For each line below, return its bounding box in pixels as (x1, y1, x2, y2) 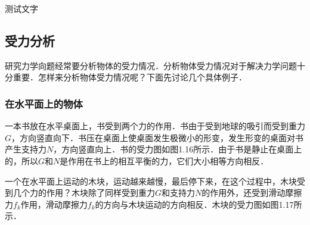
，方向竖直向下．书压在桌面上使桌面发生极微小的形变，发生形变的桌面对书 (11, 131, 304, 143)
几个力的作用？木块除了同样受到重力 (13, 186, 155, 199)
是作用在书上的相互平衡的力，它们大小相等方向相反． (60, 154, 269, 167)
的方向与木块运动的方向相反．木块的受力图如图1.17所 (95, 198, 302, 210)
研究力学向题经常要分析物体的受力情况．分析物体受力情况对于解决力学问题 (5, 59, 297, 71)
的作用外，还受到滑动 (201, 186, 286, 199)
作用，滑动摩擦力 (20, 198, 88, 210)
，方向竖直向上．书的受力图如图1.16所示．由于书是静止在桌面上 (53, 143, 302, 155)
